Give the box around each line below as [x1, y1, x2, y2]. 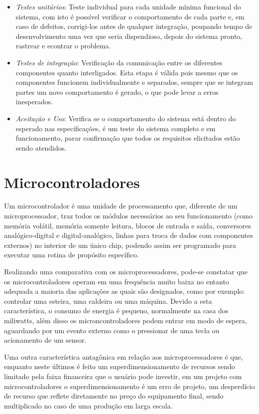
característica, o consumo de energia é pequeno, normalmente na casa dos [4, 305, 229, 316]
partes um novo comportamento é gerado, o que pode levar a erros [15, 86, 219, 97]
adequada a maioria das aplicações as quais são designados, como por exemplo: [4, 286, 245, 296]
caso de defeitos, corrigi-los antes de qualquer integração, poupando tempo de [15, 21, 253, 31]
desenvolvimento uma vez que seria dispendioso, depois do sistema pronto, [15, 30, 243, 41]
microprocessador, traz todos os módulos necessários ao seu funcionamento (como [4, 210, 253, 221]
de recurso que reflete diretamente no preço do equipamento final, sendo [4, 391, 224, 401]
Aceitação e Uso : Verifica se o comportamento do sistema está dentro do [15, 113, 236, 123]
